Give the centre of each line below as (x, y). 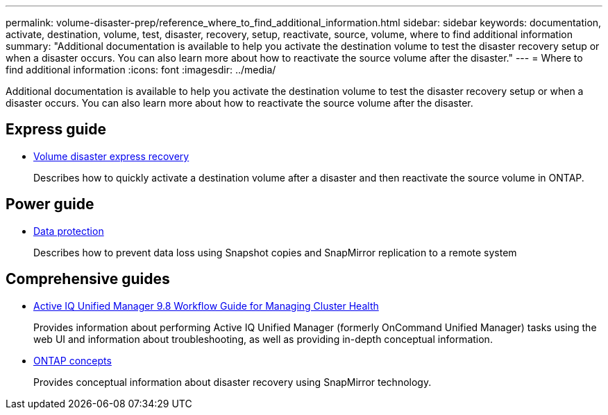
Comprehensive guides (88, 279)
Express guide (56, 130)
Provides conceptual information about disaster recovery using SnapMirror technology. (233, 382)
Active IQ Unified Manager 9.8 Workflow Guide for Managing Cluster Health (206, 306)
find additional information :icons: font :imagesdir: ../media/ (141, 70)
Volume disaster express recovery (111, 156)
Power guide (50, 204)
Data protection (69, 231)
